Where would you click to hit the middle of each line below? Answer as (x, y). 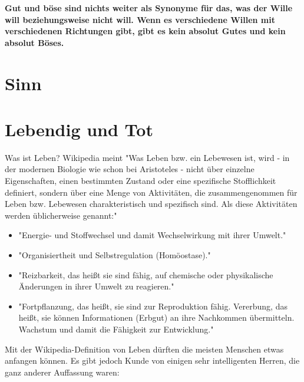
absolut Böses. (34, 42)
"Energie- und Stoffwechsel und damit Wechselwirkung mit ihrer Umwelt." (152, 235)
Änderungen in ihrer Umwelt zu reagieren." (96, 286)
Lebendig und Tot (79, 129)
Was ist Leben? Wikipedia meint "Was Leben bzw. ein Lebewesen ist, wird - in (147, 157)
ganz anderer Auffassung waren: (62, 372)
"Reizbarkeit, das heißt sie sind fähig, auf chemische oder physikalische (146, 274)
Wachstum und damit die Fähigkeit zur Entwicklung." (116, 329)
